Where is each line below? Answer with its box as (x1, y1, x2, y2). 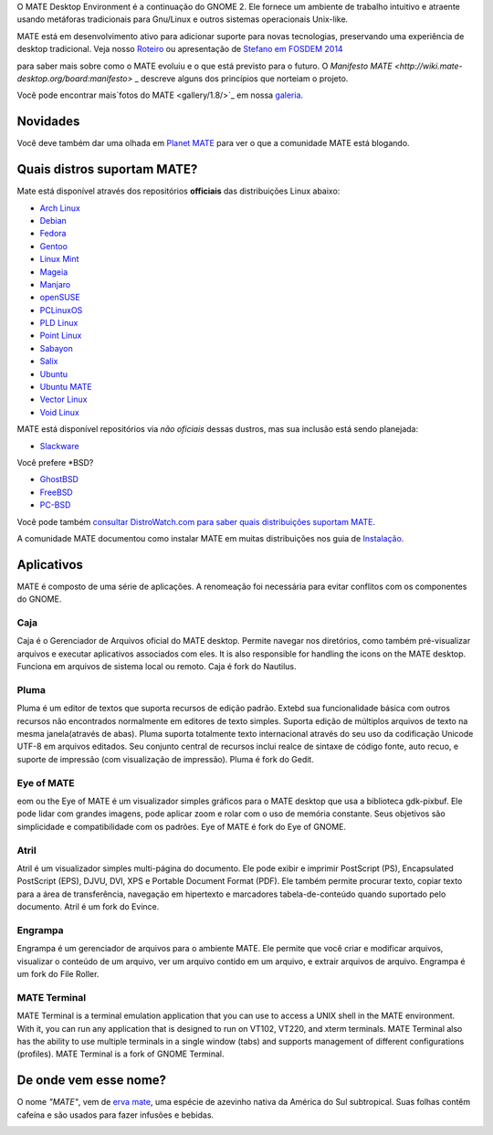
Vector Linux (39, 394, 88, 405)
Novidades (16, 114, 80, 130)
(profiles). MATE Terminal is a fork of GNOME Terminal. (16, 1048, 225, 1059)
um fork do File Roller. (16, 969, 100, 979)
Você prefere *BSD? (16, 457, 94, 468)
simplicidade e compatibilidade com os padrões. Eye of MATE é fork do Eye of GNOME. (16, 821, 347, 832)
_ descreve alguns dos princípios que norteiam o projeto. (134, 73, 349, 84)
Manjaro (39, 278, 71, 289)
